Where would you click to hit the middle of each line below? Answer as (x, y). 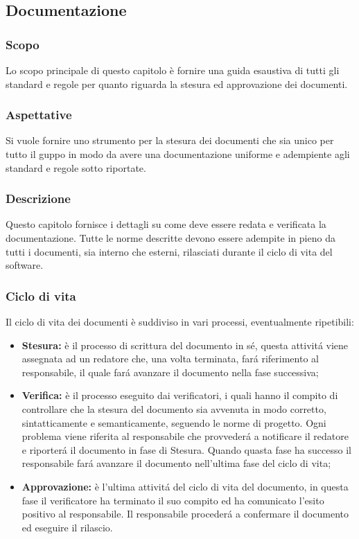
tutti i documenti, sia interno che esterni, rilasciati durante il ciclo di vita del (169, 251)
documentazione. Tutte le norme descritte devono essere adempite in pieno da (170, 238)
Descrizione (38, 198)
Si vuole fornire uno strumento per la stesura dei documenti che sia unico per (170, 140)
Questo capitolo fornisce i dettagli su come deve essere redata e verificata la (166, 224)
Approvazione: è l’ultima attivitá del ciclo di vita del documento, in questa (185, 486)
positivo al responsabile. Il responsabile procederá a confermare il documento (185, 514)
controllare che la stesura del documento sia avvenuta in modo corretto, (174, 408)
